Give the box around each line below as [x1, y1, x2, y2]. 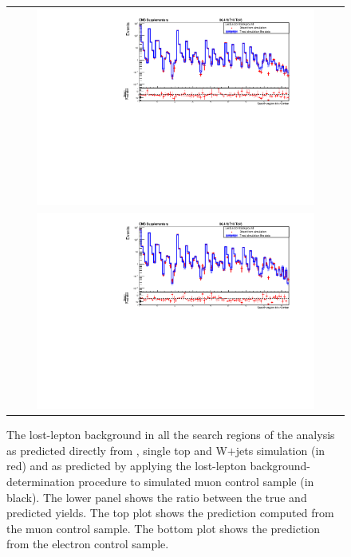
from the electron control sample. [6, 535, 169, 552]
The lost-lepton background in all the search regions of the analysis [6, 426, 335, 443]
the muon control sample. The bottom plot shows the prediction [6, 520, 321, 536]
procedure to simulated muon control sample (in [78, 473, 314, 490]
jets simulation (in [235, 441, 325, 458]
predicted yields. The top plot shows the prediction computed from [6, 504, 334, 521]
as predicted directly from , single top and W [6, 441, 227, 458]
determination [6, 473, 75, 490]
